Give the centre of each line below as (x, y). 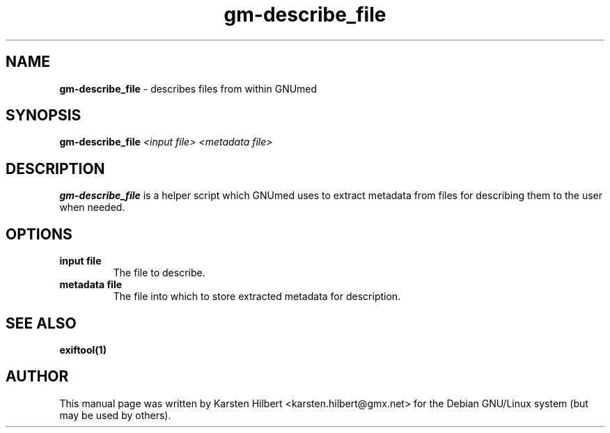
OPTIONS (39, 234)
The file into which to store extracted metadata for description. (257, 297)
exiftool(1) (83, 349)
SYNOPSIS (44, 116)
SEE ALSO (41, 323)
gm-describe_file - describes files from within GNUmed (188, 88)
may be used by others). (115, 415)
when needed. (92, 207)
